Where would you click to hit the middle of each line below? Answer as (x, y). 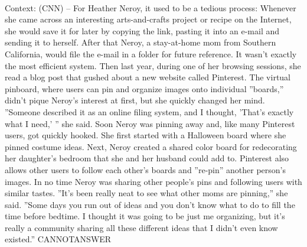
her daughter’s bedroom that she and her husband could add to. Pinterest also (147, 158)
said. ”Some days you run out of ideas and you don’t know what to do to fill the (150, 204)
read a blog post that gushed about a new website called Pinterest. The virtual (148, 77)
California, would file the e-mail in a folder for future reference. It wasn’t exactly (151, 53)
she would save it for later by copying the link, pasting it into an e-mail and (142, 30)
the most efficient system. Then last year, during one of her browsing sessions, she (153, 65)
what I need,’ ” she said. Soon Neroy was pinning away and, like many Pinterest (150, 123)
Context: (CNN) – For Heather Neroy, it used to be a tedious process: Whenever (151, 7)
